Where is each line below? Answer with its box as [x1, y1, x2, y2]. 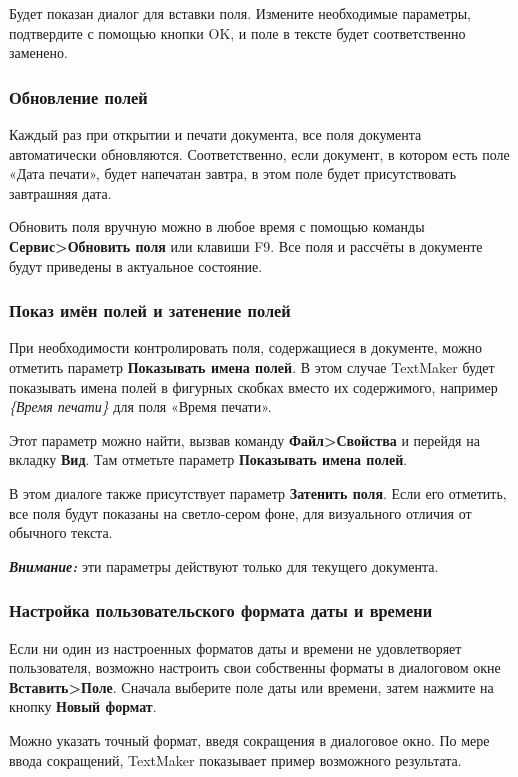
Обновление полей [9, 84, 148, 109]
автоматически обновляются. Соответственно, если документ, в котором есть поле [9, 143, 510, 164]
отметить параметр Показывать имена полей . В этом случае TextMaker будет [9, 356, 495, 377]
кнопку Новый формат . [9, 696, 157, 717]
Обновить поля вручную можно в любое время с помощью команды [9, 216, 425, 237]
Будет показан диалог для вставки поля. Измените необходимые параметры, [9, 3, 471, 23]
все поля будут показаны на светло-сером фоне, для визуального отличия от [9, 502, 472, 523]
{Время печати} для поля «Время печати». [9, 396, 272, 417]
